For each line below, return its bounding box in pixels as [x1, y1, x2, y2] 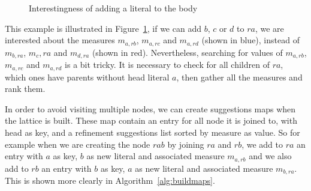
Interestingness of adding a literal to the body [29, 2, 198, 14]
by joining [167, 138, 204, 150]
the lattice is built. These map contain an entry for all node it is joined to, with [5, 114, 297, 127]
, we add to [241, 138, 283, 150]
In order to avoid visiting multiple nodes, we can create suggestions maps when [5, 102, 296, 115]
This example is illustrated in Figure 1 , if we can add [5, 22, 201, 34]
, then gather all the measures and [176, 70, 303, 83]
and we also [249, 150, 292, 162]
